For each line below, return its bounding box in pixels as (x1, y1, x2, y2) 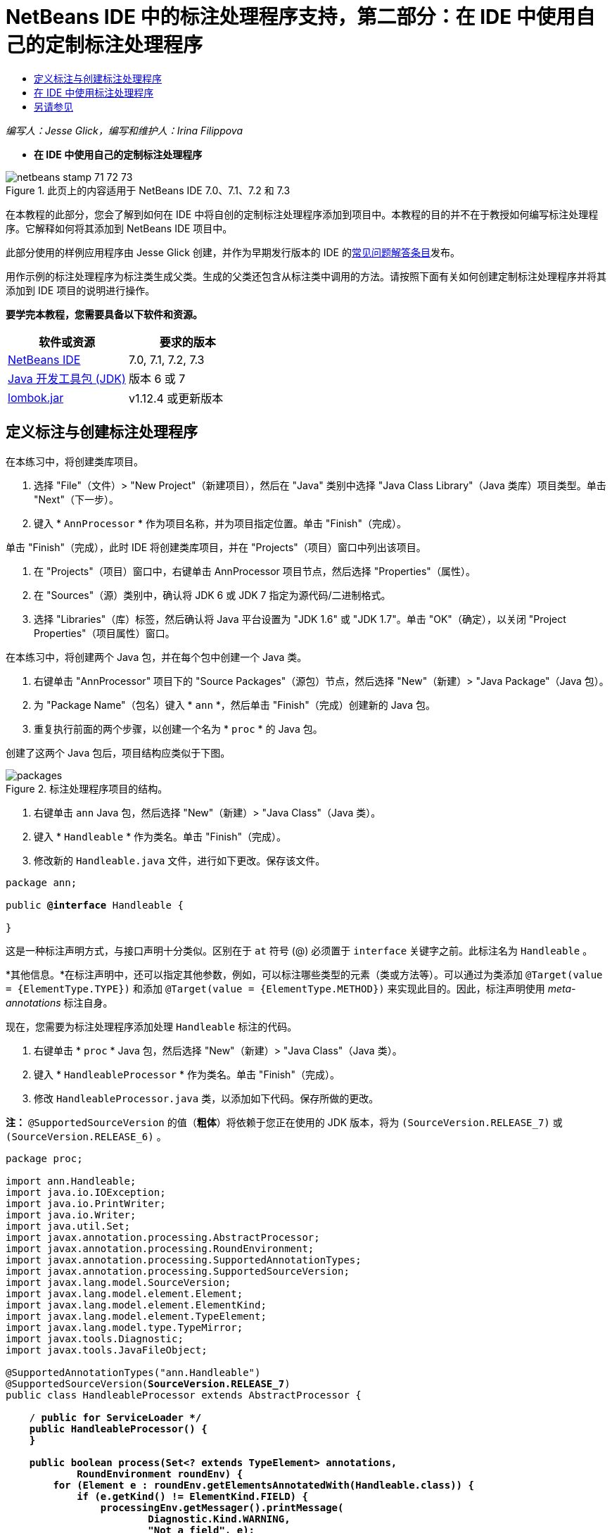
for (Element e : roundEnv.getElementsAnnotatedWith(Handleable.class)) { (53, 1479, 474, 1491)
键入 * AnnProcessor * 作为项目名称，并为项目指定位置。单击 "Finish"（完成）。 (34, 517, 407, 529)
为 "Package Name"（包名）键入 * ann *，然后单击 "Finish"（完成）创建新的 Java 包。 (34, 698, 435, 711)
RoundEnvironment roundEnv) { (77, 1468, 243, 1480)
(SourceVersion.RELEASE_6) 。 (6, 1130, 167, 1142)
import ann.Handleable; (6, 1175, 136, 1187)
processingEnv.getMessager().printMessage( (100, 1501, 344, 1513)
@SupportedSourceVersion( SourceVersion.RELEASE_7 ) (6, 1377, 291, 1389)
